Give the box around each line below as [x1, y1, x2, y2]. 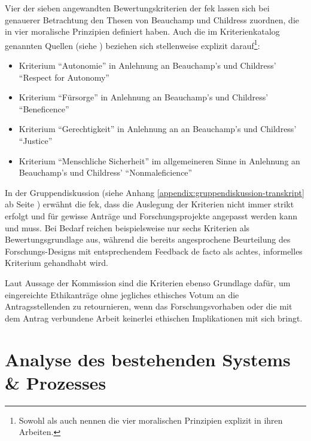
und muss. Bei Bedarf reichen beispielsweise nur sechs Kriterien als [5, 221, 250, 234]
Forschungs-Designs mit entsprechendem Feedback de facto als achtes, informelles [5, 244, 303, 257]
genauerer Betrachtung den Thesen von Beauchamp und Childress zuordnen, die [5, 13, 299, 26]
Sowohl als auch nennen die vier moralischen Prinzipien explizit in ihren [19, 414, 283, 426]
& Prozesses [5, 370, 106, 394]
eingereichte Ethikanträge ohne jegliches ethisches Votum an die [5, 288, 239, 301]
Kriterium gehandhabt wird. [5, 256, 108, 269]
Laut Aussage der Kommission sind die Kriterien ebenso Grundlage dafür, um [5, 276, 291, 289]
